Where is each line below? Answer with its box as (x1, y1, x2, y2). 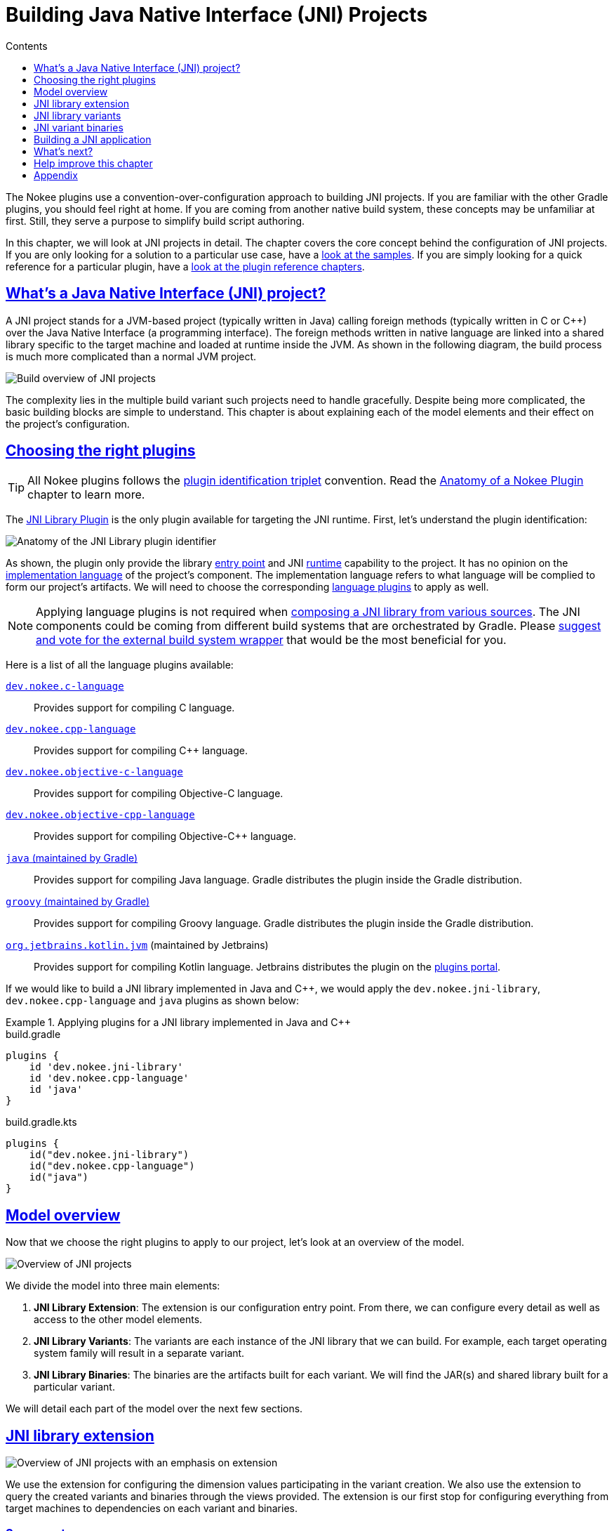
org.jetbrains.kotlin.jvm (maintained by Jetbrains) (6, 939, 269, 952)
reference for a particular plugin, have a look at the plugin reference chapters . (6, 260, 365, 272)
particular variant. (34, 1381, 115, 1393)
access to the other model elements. (34, 1313, 203, 1326)
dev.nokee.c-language (6, 681, 124, 692)
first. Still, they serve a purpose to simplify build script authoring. (6, 214, 305, 227)
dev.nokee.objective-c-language (6, 766, 183, 778)
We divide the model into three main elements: (6, 1280, 220, 1292)
